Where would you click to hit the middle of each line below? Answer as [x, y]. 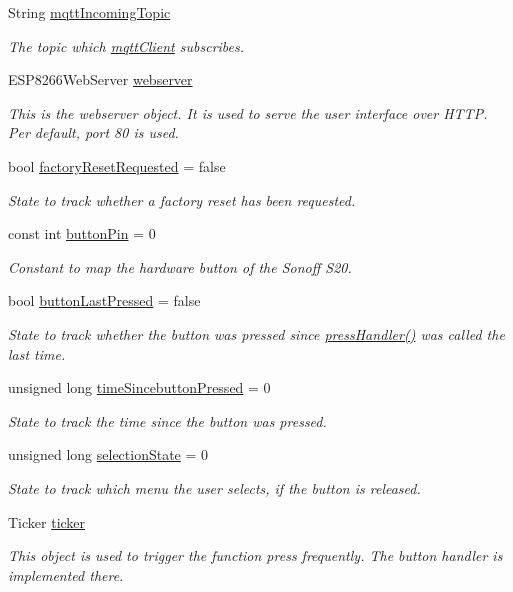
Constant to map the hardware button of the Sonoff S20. [180, 266]
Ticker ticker [47, 521]
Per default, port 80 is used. [93, 132]
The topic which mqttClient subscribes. [126, 45]
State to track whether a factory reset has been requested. [182, 199]
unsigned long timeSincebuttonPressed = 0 [139, 387]
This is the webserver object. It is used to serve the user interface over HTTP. [248, 112]
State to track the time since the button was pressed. [167, 420]
